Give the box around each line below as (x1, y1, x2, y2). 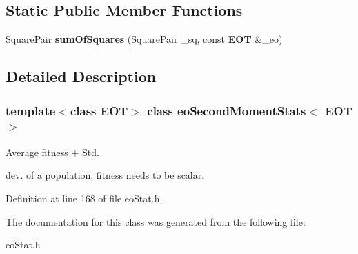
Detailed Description (6, 66, 157, 87)
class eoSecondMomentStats (147, 101, 306, 119)
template (6, 101, 56, 119)
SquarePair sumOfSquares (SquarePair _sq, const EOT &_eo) (6, 32, 283, 46)
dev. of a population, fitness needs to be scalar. (6, 168, 205, 182)
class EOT (70, 101, 128, 119)
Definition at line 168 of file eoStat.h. (6, 190, 163, 205)
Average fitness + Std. (6, 144, 99, 159)
